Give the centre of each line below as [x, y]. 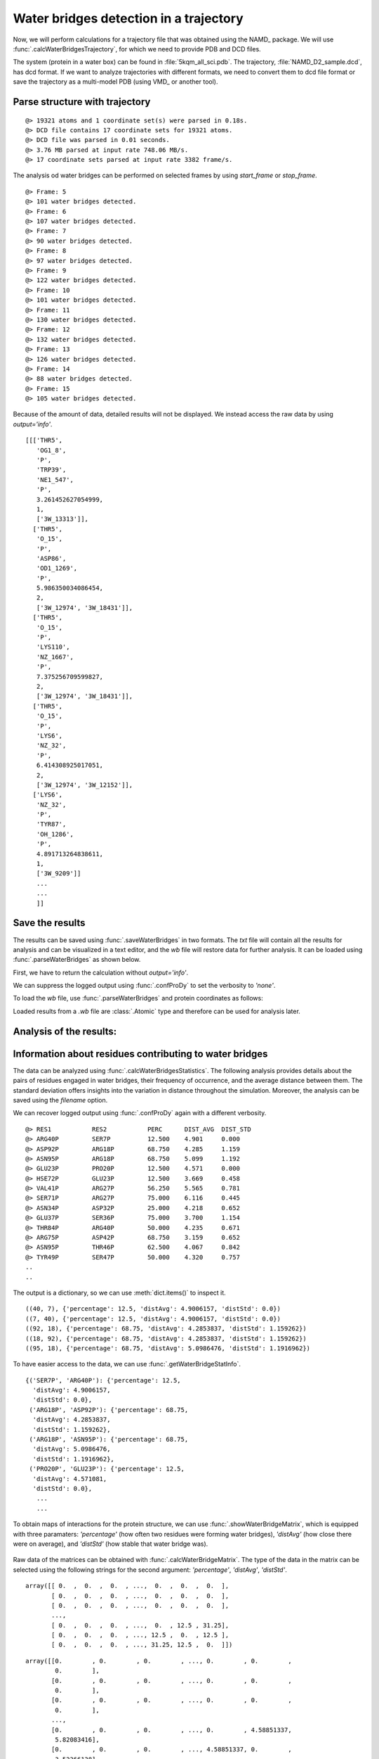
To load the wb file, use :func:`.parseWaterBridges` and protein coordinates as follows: [138, 998]
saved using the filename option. [60, 1100]
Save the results [49, 923]
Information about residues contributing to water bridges [140, 1054]
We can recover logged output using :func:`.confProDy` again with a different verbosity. [140, 1113]
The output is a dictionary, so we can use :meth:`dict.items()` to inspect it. [119, 1293]
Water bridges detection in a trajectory [128, 18]
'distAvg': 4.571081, [70, 1479]
